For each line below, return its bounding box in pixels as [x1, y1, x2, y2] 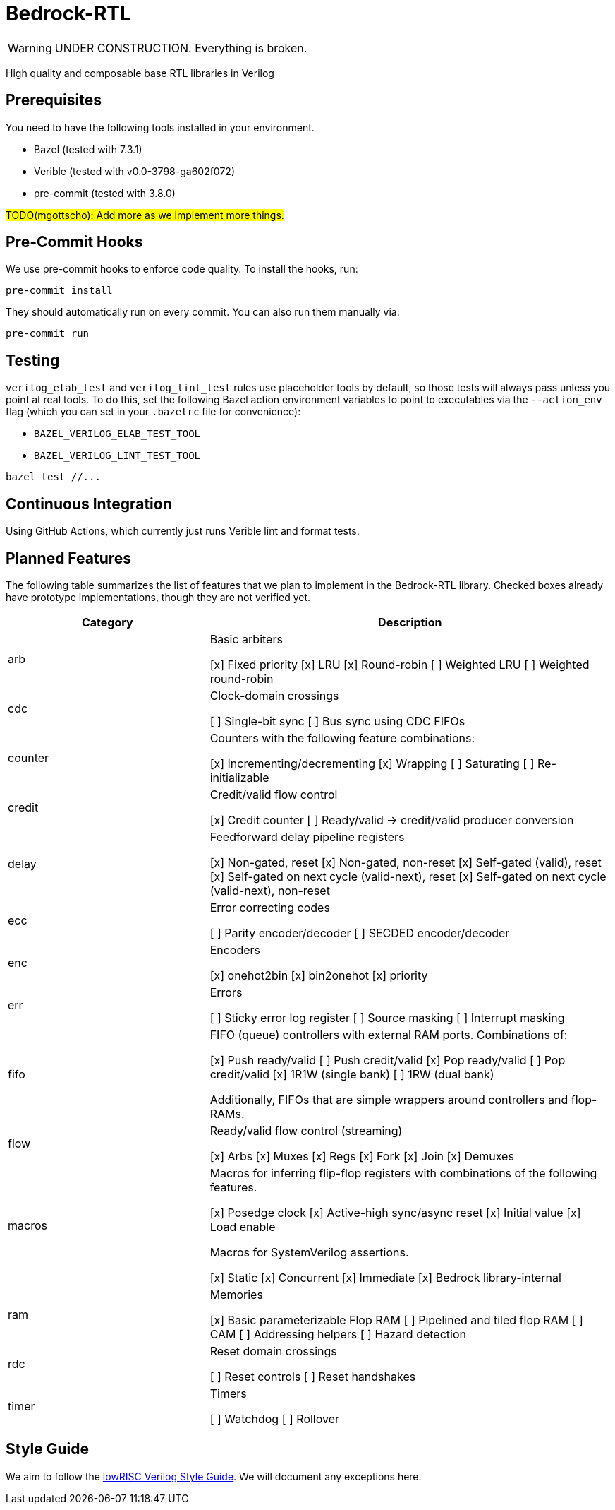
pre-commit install [6, 285, 113, 297]
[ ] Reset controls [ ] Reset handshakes [209, 1369, 416, 1384]
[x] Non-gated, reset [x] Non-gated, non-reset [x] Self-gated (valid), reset [209, 855, 602, 869]
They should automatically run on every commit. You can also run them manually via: [6, 306, 400, 319]
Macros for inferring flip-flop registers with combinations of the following [209, 1165, 597, 1180]
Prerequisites [6, 91, 102, 109]
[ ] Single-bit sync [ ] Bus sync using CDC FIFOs [209, 713, 465, 728]
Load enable [209, 1219, 276, 1234]
